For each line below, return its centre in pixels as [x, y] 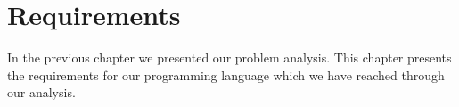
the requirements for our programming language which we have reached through [226, 74]
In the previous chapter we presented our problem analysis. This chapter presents [229, 58]
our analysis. [41, 92]
